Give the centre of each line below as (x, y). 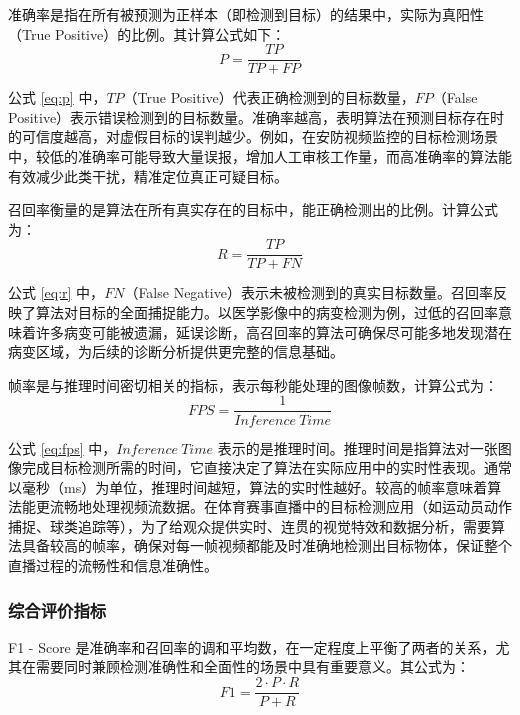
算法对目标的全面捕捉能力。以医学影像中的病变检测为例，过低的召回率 (266, 312)
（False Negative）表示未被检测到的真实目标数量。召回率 (308, 292)
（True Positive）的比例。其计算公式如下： (147, 33)
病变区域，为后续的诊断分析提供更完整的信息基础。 (176, 351)
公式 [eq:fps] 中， (62, 447)
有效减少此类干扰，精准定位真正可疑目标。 (148, 175)
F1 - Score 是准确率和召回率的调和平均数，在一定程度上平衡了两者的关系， (252, 646)
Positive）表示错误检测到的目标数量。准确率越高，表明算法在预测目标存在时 (256, 116)
